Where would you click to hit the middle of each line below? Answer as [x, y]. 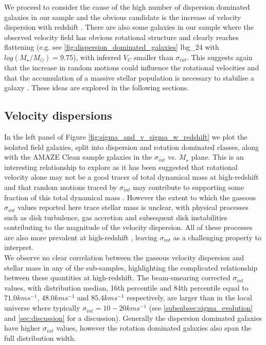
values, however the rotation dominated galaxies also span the [154, 328]
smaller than [154, 57]
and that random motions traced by [61, 187]
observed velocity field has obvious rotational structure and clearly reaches [122, 37]
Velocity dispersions [58, 115]
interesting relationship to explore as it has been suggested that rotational [121, 167]
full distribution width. [40, 338]
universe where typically [42, 308]
